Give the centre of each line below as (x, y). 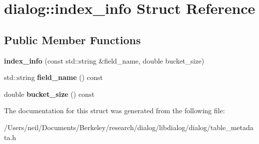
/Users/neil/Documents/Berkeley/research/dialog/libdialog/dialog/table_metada (129, 127)
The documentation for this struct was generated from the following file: (115, 110)
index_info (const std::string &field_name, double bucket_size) (104, 60)
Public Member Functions (72, 39)
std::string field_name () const (53, 77)
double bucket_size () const (49, 94)
